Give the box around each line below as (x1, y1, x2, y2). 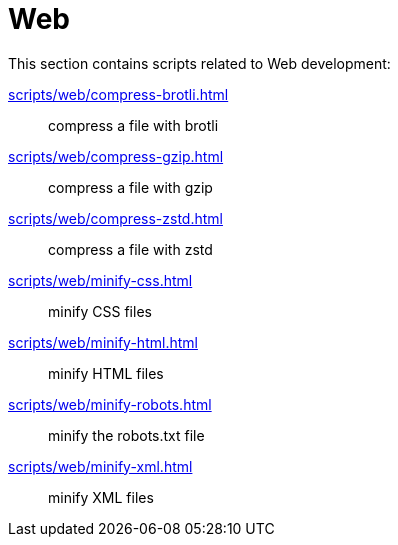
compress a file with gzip (48, 178, 213, 196)
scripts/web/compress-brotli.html (8, 85, 229, 103)
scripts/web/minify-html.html (8, 333, 198, 351)
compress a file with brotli (48, 116, 219, 134)
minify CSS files (48, 302, 152, 320)
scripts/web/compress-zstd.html (8, 209, 223, 227)
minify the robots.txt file (48, 426, 205, 444)
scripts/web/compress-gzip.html (8, 147, 224, 165)
